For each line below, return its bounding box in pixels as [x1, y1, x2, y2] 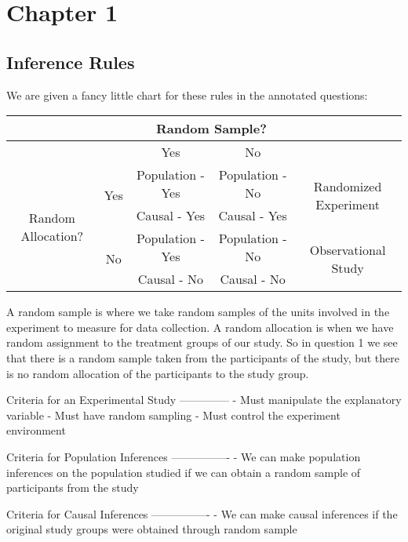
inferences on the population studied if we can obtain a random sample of [6, 464, 361, 480]
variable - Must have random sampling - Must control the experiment [6, 406, 341, 423]
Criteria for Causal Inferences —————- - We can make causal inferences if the [6, 505, 398, 522]
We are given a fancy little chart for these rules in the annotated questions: [6, 86, 368, 103]
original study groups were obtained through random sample [6, 521, 297, 537]
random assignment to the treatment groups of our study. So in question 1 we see [6, 334, 398, 351]
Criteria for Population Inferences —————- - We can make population [6, 448, 361, 464]
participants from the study [6, 479, 139, 496]
